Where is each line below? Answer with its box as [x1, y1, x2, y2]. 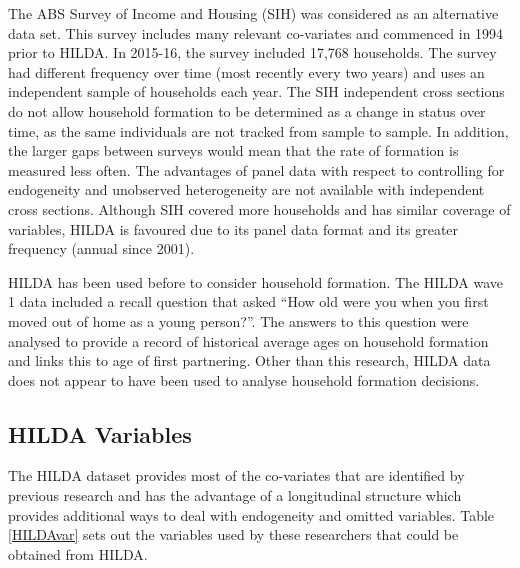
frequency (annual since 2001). [8, 238, 195, 259]
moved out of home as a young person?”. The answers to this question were [8, 310, 469, 331]
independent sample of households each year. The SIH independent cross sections [8, 81, 505, 102]
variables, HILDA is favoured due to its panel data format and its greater [8, 218, 459, 239]
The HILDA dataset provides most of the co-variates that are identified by [8, 465, 465, 486]
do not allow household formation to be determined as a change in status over [8, 100, 486, 121]
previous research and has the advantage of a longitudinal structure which [8, 485, 462, 506]
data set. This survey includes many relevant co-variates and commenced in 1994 [8, 22, 504, 43]
